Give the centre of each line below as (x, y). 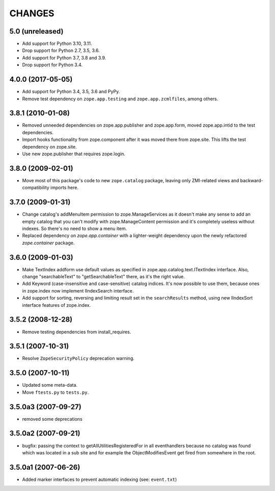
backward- (252, 180)
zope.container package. (48, 243)
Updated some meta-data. (50, 385)
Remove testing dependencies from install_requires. (77, 332)
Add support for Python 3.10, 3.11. (57, 44)
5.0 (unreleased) (36, 31)
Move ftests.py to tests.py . (56, 392)
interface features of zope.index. (57, 305)
